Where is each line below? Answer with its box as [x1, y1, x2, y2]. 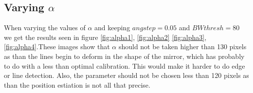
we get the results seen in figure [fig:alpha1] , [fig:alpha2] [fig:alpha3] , [4, 32, 207, 42]
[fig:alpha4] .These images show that [4, 41, 110, 52]
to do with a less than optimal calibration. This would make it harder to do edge [4, 60, 245, 71]
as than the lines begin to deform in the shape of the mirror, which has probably [4, 51, 245, 61]
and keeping [94, 22, 130, 33]
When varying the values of [4, 22, 86, 33]
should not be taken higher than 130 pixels [118, 41, 247, 52]
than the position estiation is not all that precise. [4, 79, 150, 90]
